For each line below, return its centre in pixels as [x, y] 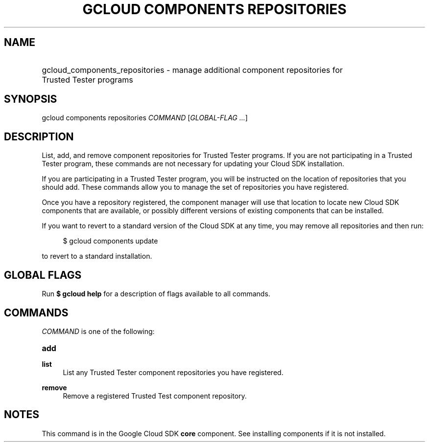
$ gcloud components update [110, 241]
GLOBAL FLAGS [43, 275]
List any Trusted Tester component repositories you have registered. [173, 372]
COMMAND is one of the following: [98, 331]
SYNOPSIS [31, 99]
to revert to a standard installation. [97, 256]
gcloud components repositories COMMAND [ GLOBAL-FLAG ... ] [145, 118]
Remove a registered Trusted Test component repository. [155, 396]
